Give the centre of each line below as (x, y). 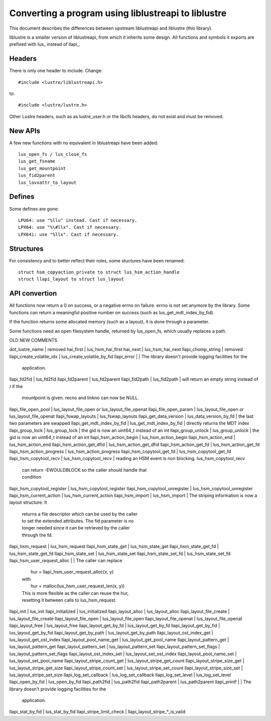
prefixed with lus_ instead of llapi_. (45, 44)
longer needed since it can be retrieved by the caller (76, 528)
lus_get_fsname (37, 161)
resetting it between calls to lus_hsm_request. (69, 600)
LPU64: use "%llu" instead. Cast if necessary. (78, 220)
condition (32, 477)
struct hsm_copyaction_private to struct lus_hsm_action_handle (99, 272)
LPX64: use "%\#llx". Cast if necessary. (70, 227)
